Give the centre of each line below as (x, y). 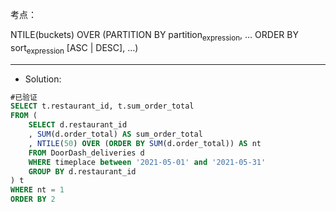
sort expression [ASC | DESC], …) (74, 48)
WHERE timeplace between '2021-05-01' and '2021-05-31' (147, 162)
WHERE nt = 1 (37, 190)
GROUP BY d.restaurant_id (82, 171)
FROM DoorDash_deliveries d (86, 153)
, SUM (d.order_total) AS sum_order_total (115, 134)
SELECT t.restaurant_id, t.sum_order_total (102, 106)
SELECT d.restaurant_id (78, 125)
